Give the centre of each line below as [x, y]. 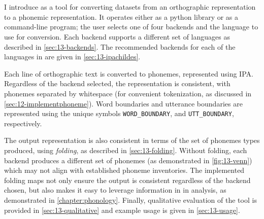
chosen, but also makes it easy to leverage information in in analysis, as [115, 190]
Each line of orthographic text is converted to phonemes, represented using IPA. [129, 73]
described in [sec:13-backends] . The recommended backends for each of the [120, 46]
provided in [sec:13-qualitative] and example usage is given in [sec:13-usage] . [122, 210]
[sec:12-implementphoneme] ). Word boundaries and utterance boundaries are [123, 103]
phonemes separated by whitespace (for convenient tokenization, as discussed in [128, 93]
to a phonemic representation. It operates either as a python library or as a [121, 16]
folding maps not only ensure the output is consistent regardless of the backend [127, 180]
